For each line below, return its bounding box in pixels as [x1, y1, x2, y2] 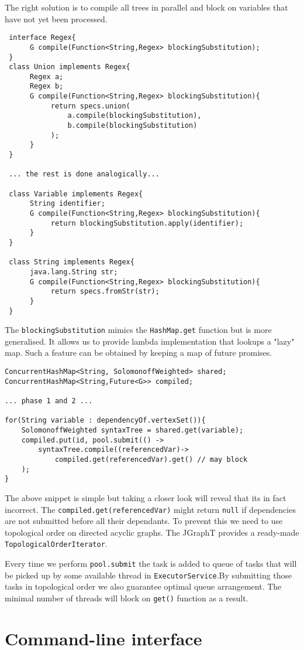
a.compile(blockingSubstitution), [67, 111, 202, 120]
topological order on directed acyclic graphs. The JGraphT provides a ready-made [5, 526, 299, 538]
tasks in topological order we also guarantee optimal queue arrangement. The [5, 580, 282, 593]
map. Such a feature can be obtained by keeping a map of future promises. [5, 346, 272, 359]
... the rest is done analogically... [9, 170, 160, 179]
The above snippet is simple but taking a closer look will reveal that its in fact [5, 491, 286, 503]
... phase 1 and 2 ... [5, 397, 93, 406]
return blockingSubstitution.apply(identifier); [50, 219, 244, 227]
